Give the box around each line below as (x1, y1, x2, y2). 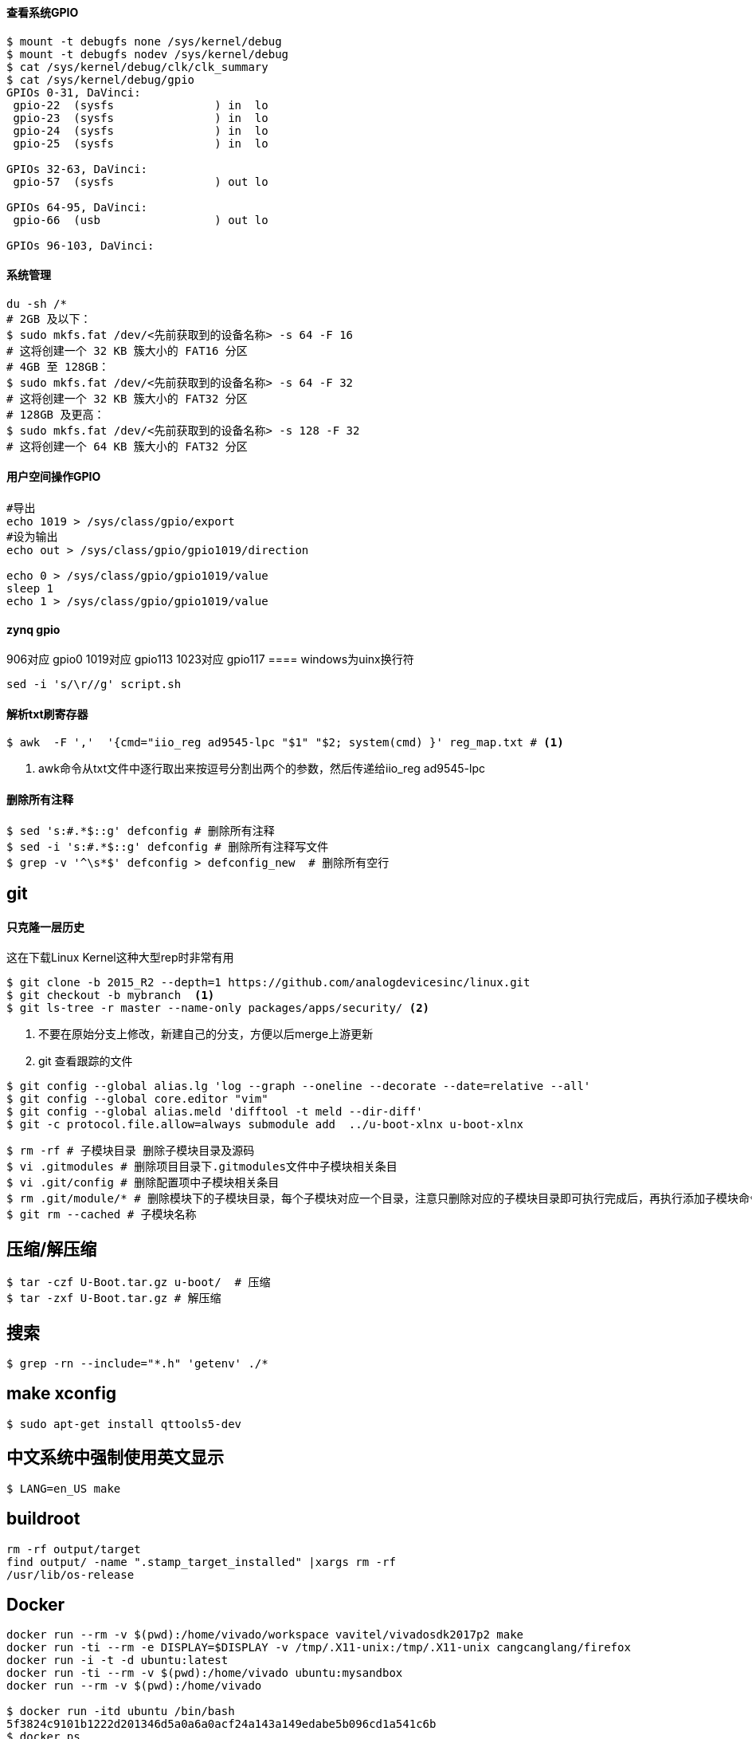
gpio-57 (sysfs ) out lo (13, 175, 268, 188)
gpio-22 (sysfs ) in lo (13, 98, 268, 112)
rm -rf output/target (6, 1542, 141, 1556)
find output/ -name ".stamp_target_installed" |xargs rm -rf (6, 1555, 396, 1568)
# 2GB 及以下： (6, 312, 92, 325)
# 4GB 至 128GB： (6, 360, 110, 373)
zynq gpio (6, 622, 61, 636)
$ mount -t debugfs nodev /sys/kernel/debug (6, 47, 289, 61)
